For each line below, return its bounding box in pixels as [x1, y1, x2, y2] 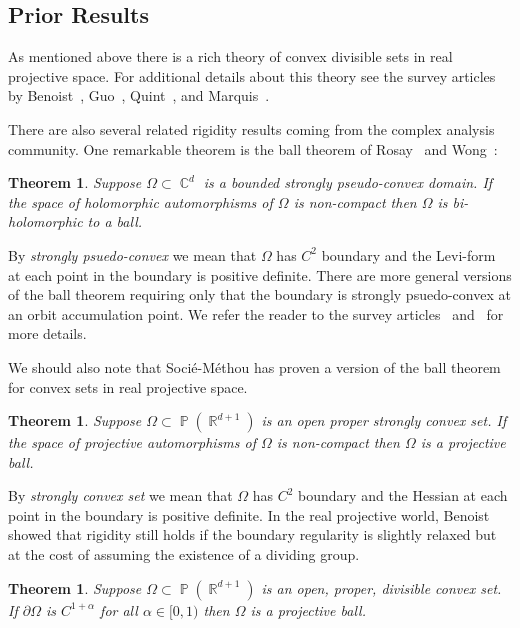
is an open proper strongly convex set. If [261, 410, 507, 431]
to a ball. [87, 211, 143, 232]
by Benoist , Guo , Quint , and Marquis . [8, 85, 270, 106]
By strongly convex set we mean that [8, 485, 233, 506]
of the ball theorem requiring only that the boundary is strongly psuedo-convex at [8, 284, 511, 305]
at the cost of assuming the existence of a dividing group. [8, 544, 360, 565]
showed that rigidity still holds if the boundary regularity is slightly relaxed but [8, 524, 497, 545]
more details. [8, 323, 87, 344]
